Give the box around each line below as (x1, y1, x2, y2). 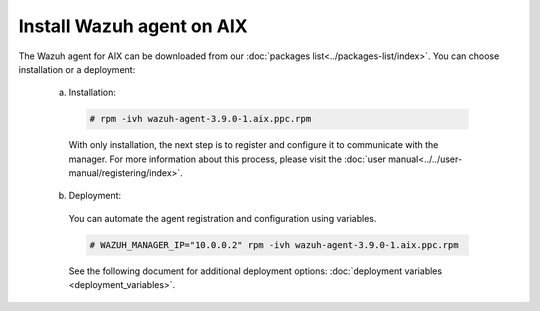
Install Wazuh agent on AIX (18, 15, 249, 37)
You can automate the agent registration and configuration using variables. (68, 212, 377, 224)
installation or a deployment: (18, 63, 136, 75)
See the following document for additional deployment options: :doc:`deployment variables (68, 265, 443, 277)
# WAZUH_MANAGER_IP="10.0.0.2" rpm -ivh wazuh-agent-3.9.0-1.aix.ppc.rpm (89, 239, 459, 250)
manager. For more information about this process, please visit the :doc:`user (68, 153, 387, 165)
